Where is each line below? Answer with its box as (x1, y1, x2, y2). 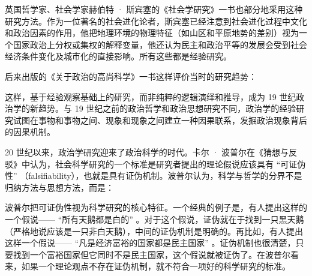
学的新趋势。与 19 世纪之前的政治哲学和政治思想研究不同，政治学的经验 (13, 102, 296, 115)
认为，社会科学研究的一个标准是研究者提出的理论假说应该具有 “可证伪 (29, 157, 306, 170)
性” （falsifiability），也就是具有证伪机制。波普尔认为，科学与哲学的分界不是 (5, 169, 302, 182)
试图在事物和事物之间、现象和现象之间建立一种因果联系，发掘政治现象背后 (13, 113, 307, 126)
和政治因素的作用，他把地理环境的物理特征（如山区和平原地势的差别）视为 (5, 26, 299, 39)
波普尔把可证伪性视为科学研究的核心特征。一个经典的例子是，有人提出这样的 (5, 201, 307, 214)
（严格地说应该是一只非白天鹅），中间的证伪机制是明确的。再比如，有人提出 (5, 224, 303, 237)
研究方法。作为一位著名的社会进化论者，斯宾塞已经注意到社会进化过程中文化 (5, 14, 307, 27)
